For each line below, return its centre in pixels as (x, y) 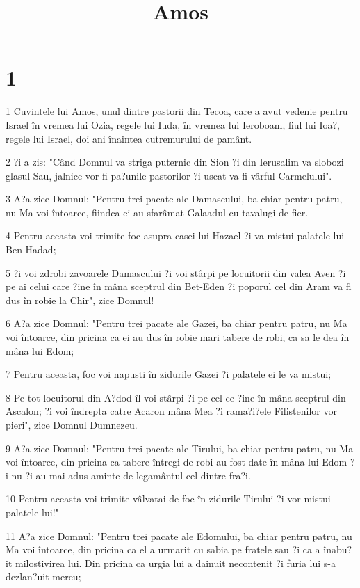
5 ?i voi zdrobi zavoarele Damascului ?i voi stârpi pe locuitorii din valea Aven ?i (176, 272)
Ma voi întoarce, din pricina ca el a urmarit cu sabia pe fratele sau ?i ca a (163, 549)
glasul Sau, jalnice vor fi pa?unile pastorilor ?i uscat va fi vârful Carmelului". (169, 175)
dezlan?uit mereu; (43, 577)
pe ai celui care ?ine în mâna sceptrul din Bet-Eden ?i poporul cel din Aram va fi (179, 286)
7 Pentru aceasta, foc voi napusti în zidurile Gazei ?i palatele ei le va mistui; (169, 374)
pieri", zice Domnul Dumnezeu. (72, 424)
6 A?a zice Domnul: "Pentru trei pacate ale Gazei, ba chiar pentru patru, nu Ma (177, 323)
